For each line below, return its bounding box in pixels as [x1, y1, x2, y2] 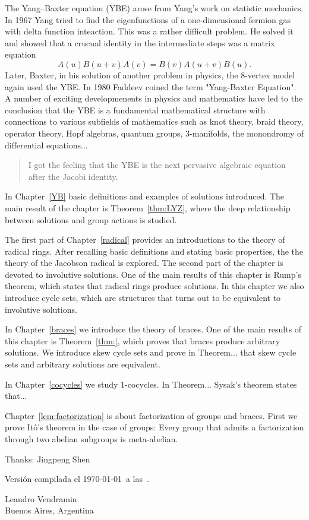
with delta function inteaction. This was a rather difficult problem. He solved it [5, 25, 294, 37]
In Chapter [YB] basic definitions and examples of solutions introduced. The [5, 190, 285, 202]
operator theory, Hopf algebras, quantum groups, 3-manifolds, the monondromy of [5, 126, 304, 139]
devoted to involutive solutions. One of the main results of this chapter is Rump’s [5, 268, 301, 280]
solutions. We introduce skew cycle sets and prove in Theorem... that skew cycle [5, 346, 297, 359]
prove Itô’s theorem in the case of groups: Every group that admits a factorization [5, 421, 304, 433]
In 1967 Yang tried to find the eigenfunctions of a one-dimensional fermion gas [5, 13, 291, 26]
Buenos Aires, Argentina [5, 504, 94, 516]
